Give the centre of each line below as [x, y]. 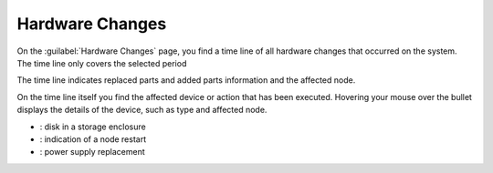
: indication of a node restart [93, 139]
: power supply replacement [92, 152]
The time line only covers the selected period [102, 63]
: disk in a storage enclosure [93, 127]
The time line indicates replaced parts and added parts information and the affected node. [186, 80]
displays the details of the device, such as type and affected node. [142, 110]
